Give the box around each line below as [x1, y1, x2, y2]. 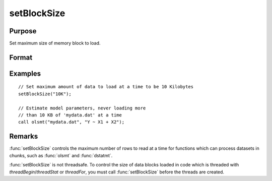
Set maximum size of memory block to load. [9, 40, 101, 46]
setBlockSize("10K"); [18, 91, 72, 97]
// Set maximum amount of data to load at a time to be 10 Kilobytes [18, 84, 194, 90]
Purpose [9, 27, 37, 35]
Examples [9, 69, 41, 78]
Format [9, 53, 33, 62]
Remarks [9, 132, 38, 141]
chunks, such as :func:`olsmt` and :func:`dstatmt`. [9, 152, 113, 158]
